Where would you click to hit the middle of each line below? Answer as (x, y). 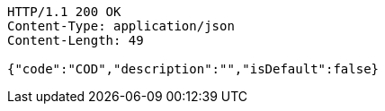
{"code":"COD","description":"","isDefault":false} (193, 69)
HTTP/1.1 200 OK (64, 12)
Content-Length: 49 (76, 40)
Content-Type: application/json (121, 26)
